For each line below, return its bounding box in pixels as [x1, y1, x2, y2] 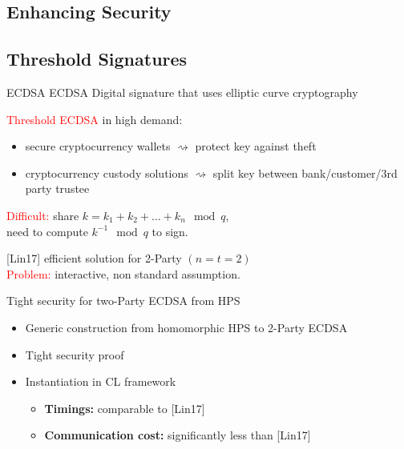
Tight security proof [25, 346, 124, 363]
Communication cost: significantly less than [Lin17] [44, 427, 311, 443]
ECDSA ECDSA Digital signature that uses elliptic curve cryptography [6, 83, 358, 100]
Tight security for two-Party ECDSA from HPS [6, 292, 240, 309]
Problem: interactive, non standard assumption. [6, 265, 240, 282]
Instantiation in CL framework [25, 373, 176, 390]
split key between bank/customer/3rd [212, 164, 398, 181]
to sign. [151, 222, 188, 239]
